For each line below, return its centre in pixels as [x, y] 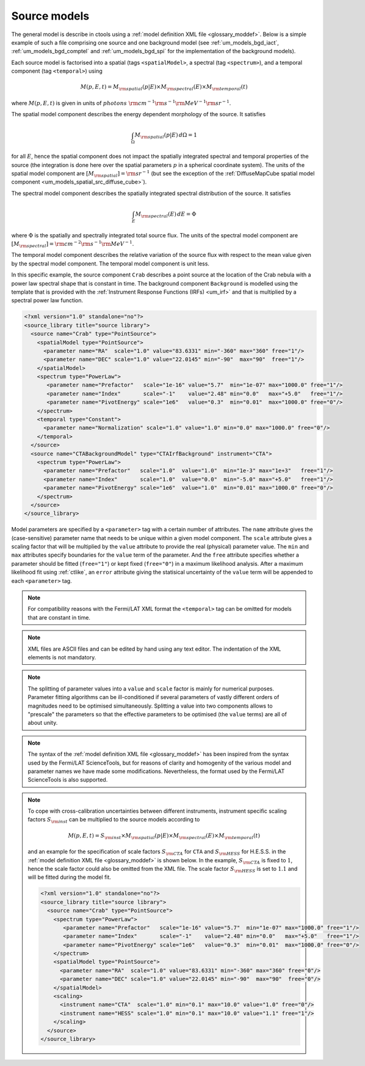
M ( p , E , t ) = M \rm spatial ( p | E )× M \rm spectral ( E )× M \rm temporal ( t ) [164, 87]
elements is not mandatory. [62, 657]
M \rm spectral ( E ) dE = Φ [166, 215]
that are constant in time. [59, 617]
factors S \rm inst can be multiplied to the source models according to [114, 820]
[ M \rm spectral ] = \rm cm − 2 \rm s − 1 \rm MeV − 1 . [73, 244]
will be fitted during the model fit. [69, 877]
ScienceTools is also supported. [68, 780]
